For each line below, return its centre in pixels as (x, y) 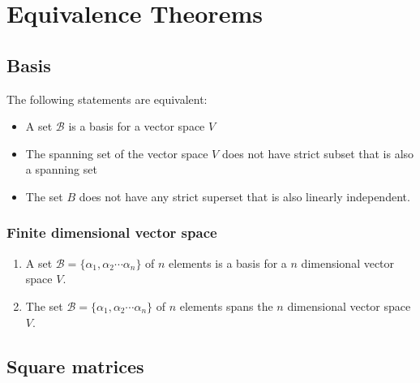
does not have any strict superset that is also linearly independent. (244, 196)
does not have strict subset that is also (318, 153)
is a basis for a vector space (137, 126)
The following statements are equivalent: (107, 99)
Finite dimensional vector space (112, 232)
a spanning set (61, 169)
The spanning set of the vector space (117, 153)
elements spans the (226, 306)
